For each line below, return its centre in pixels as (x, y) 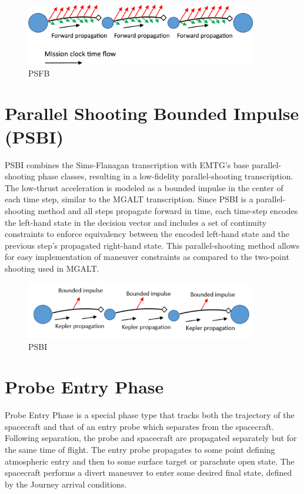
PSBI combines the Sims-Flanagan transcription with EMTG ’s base (127, 164)
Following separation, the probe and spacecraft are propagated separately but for (151, 438)
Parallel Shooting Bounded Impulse (152, 113)
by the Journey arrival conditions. (66, 484)
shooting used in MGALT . (52, 268)
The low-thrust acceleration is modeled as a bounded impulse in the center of (144, 187)
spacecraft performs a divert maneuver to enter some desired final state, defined (148, 473)
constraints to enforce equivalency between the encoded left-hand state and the (147, 234)
